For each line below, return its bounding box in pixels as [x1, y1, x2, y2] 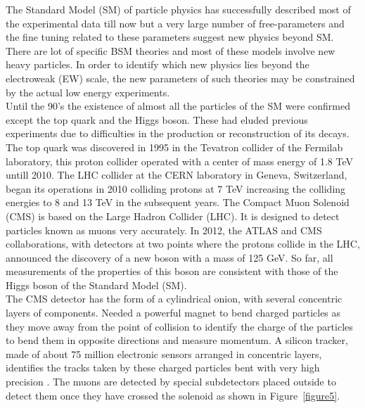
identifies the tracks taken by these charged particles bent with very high [6, 360, 320, 375]
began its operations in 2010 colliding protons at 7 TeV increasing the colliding [6, 181, 346, 196]
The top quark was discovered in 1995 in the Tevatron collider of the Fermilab [6, 139, 343, 154]
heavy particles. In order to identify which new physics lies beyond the [6, 57, 309, 72]
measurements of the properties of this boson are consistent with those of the [6, 264, 338, 279]
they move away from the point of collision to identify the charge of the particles [6, 319, 353, 333]
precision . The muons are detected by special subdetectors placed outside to [6, 374, 336, 389]
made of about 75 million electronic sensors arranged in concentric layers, [6, 346, 322, 361]
